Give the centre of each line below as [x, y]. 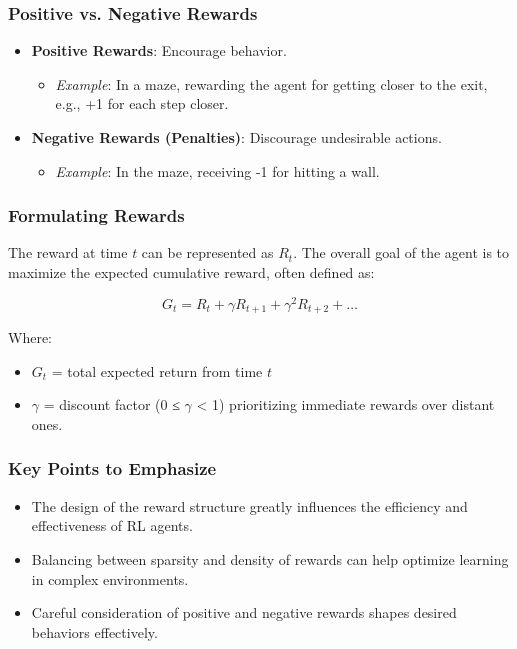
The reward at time [68, 252]
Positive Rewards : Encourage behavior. [159, 50]
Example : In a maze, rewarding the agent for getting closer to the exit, [271, 83]
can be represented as [207, 252]
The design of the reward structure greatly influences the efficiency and [249, 505]
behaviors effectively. [94, 631]
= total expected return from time [157, 370]
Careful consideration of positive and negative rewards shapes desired [244, 612]
